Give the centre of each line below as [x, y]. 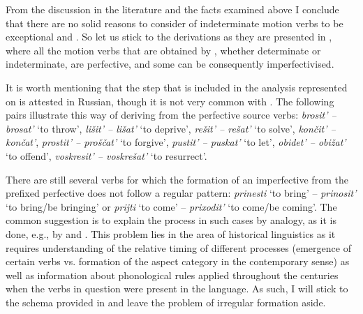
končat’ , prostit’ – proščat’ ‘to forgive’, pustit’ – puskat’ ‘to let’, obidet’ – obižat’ [176, 142]
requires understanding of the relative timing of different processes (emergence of [178, 247]
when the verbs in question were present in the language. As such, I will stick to [177, 289]
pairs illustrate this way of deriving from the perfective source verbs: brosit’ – [171, 115]
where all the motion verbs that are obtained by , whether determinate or [163, 50]
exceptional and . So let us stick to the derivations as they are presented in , [169, 37]
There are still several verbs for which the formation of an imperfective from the [177, 179]
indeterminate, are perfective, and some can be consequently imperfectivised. [170, 64]
